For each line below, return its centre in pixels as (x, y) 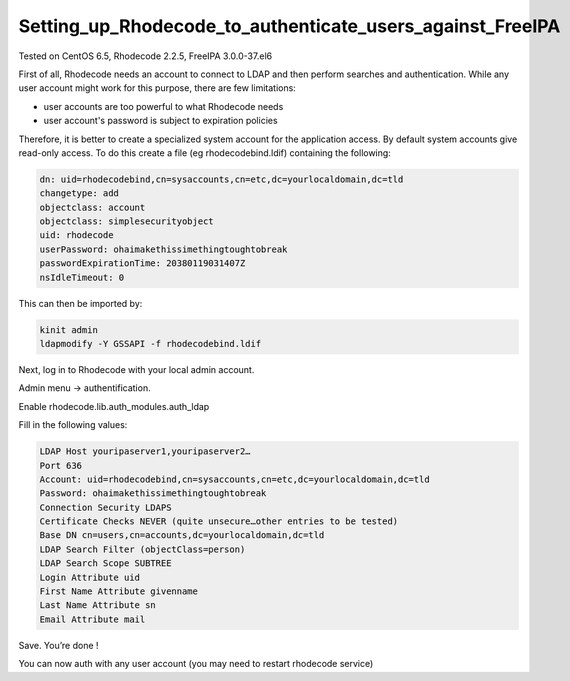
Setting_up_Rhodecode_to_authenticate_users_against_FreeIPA (289, 26)
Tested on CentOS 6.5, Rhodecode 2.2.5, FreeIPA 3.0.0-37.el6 (145, 56)
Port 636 (61, 465)
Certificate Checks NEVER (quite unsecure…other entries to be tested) (219, 521)
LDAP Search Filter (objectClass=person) (142, 549)
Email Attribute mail (92, 619)
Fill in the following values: (73, 425)
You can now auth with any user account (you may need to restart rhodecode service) (196, 664)
